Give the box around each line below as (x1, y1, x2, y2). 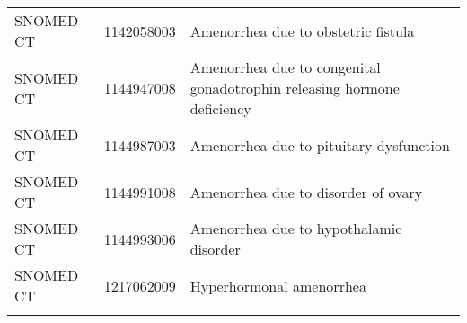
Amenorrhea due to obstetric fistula (189, 20, 415, 41)
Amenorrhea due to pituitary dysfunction (189, 134, 450, 156)
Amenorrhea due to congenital (189, 57, 381, 77)
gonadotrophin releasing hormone (189, 77, 400, 98)
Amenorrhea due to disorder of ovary (189, 181, 423, 202)
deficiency (189, 98, 251, 119)
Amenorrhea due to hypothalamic (189, 218, 402, 238)
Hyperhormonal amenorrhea (189, 274, 366, 296)
